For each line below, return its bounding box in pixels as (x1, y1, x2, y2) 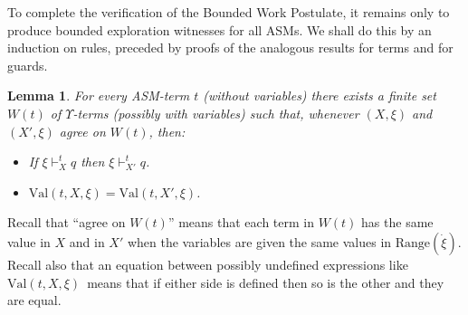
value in (7, 232, 51, 251)
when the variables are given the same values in (127, 232, 392, 251)
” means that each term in (167, 213, 314, 232)
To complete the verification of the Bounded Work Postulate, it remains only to (7, 3, 450, 21)
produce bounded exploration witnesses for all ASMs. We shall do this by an (7, 20, 432, 39)
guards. (7, 55, 48, 74)
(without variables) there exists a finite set (203, 86, 436, 105)
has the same (361, 213, 434, 232)
